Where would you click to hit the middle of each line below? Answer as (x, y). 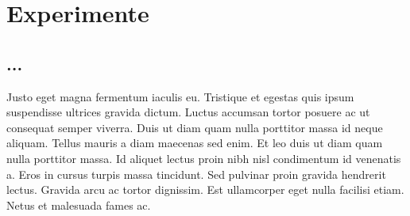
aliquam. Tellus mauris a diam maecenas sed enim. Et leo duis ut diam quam (195, 143)
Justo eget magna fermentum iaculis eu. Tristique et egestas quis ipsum (180, 96)
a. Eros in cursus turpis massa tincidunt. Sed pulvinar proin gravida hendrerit (196, 174)
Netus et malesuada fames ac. (79, 205)
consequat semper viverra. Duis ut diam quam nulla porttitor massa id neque (195, 127)
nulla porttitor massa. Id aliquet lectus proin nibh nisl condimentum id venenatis (204, 158)
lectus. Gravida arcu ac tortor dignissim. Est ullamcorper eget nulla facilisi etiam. (205, 189)
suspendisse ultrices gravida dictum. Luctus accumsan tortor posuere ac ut (188, 112)
